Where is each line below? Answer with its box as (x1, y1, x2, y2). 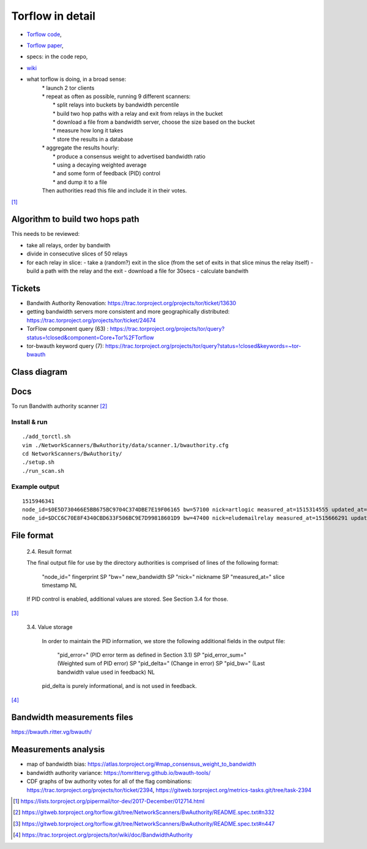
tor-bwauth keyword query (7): (26, 342, 104, 349)
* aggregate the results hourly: (42, 144, 119, 151)
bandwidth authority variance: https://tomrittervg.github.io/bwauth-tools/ (26, 769, 211, 776)
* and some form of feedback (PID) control (53, 170, 160, 177)
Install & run (11, 417, 48, 426)
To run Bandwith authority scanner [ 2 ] (11, 402, 108, 410)
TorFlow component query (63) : (26, 325, 109, 333)
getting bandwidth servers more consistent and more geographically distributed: (26, 308, 230, 315)
